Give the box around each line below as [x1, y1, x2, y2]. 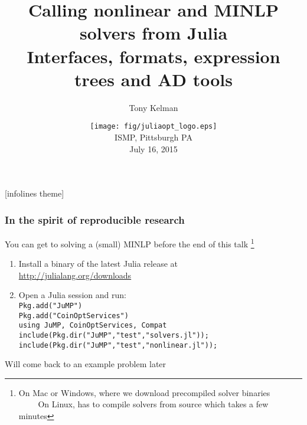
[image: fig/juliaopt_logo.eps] [90, 122, 217, 131]
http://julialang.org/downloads [18, 269, 132, 281]
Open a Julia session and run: [18, 289, 126, 301]
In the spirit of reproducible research [5, 212, 185, 227]
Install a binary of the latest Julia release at [18, 257, 178, 270]
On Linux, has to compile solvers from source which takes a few [38, 398, 269, 410]
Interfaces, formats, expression [27, 44, 280, 68]
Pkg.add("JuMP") [18, 301, 83, 310]
